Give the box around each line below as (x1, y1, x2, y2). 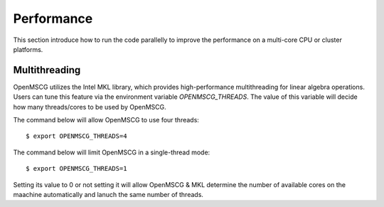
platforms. (13, 45, 43, 53)
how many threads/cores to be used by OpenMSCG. (13, 102, 166, 111)
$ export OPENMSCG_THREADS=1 (26, 164, 127, 173)
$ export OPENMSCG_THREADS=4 (26, 132, 127, 140)
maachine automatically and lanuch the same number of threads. (13, 190, 204, 198)
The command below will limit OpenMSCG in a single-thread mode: (13, 148, 210, 156)
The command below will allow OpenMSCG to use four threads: (13, 116, 199, 124)
